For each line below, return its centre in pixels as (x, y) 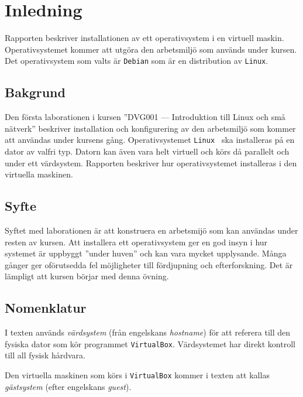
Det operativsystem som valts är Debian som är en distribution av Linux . (137, 61)
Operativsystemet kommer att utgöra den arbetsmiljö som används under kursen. (151, 49)
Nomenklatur (46, 308)
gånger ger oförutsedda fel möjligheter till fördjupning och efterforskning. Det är (149, 264)
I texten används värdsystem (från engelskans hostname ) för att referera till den (148, 332)
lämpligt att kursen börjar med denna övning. (87, 276)
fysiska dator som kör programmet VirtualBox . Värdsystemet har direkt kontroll (150, 343)
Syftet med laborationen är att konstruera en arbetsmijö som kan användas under (151, 230)
